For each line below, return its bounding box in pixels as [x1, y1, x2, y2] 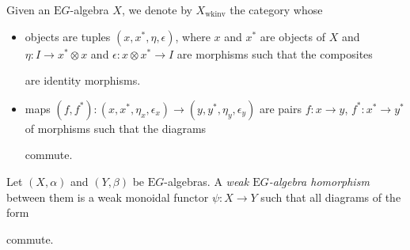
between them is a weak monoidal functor [6, 188, 209, 205]
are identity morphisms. [25, 72, 141, 89]
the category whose [230, 2, 323, 17]
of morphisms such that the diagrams [25, 119, 207, 136]
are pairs [259, 100, 302, 116]
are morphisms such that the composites [177, 45, 373, 62]
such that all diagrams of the [260, 188, 401, 205]
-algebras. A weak [164, 172, 249, 189]
